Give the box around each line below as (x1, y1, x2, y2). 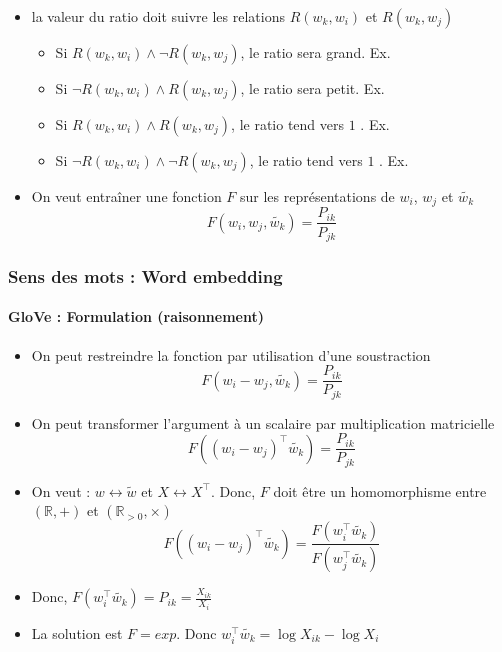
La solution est (31, 622, 123, 643)
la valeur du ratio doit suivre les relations (31, 6, 285, 26)
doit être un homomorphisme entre (273, 480, 487, 501)
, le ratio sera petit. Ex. (240, 78, 385, 98)
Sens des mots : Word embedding (8, 263, 283, 288)
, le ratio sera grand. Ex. (240, 42, 391, 62)
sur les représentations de (240, 186, 395, 206)
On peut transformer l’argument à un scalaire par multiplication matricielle (31, 412, 495, 433)
